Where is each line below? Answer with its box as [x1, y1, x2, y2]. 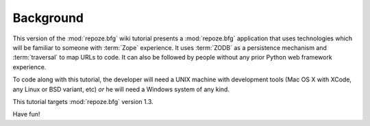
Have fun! [12, 110, 40, 118]
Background [12, 10, 84, 25]
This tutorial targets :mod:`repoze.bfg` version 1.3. [12, 97, 153, 105]
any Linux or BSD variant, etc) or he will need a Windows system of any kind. [12, 85, 230, 93]
